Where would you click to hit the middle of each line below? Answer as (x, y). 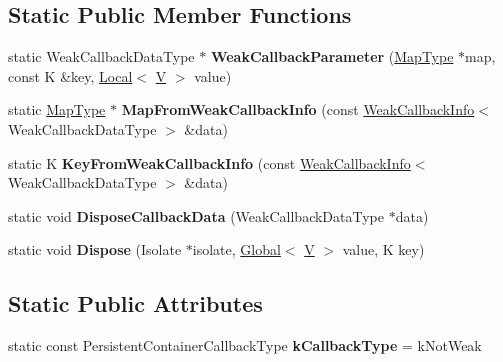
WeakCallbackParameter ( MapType (332, 56)
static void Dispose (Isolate (95, 249)
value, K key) (383, 249)
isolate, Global (236, 249)
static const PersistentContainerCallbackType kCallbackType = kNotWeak (245, 345)
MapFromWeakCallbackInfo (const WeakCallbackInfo (298, 109)
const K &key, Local (70, 75)
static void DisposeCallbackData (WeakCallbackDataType (196, 215)
